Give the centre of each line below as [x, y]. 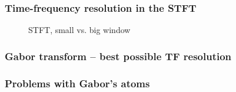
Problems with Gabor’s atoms [77, 83]
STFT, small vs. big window [79, 30]
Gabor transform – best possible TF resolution [118, 56]
